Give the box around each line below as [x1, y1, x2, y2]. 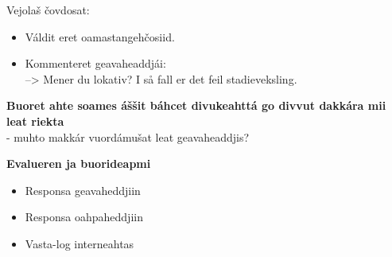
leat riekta [6, 112, 64, 129]
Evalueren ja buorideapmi [6, 155, 151, 172]
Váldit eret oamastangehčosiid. [25, 28, 175, 45]
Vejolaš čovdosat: [6, 2, 90, 18]
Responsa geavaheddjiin [25, 181, 141, 198]
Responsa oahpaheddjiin [25, 208, 143, 225]
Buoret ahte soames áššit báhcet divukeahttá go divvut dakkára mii [6, 97, 386, 114]
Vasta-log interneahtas [25, 235, 134, 251]
